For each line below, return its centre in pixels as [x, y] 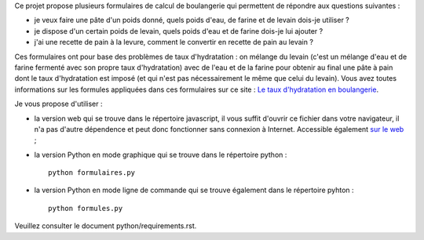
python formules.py [86, 208]
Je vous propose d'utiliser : [58, 104]
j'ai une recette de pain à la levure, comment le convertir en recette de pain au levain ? [174, 42]
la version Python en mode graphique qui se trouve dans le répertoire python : [161, 155]
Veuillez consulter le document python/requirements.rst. [106, 226]
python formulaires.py [92, 173]
